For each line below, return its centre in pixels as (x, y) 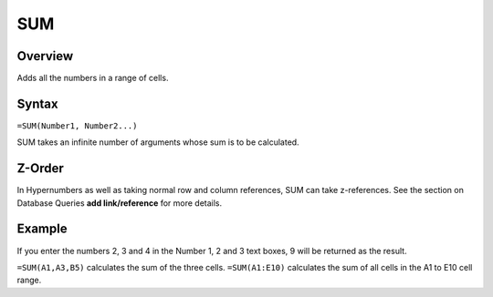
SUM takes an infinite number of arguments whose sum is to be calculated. (158, 142)
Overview (45, 56)
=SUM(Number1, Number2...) (77, 126)
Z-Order (40, 169)
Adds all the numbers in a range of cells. (93, 78)
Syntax (37, 103)
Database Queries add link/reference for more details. (120, 203)
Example (42, 229)
